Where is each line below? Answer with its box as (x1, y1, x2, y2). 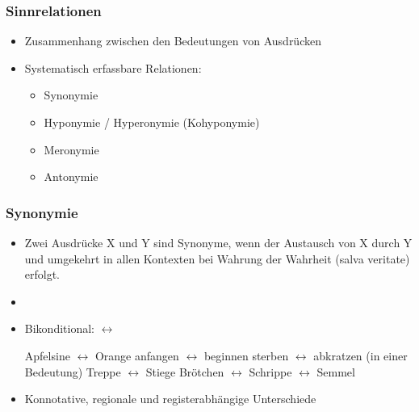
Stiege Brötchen (145, 363, 224, 380)
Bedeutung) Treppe (24, 363, 121, 380)
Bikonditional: (24, 320, 94, 337)
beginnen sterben (203, 347, 289, 364)
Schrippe (249, 363, 292, 380)
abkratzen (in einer (313, 347, 408, 364)
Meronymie (44, 141, 99, 158)
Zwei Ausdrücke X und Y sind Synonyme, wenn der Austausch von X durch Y (24, 234, 413, 250)
